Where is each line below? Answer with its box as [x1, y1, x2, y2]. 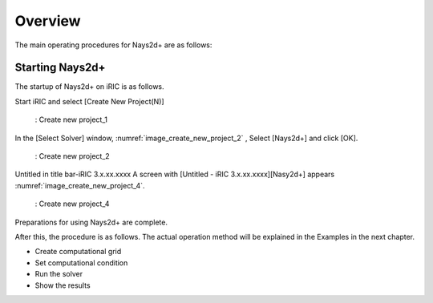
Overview [14, 12, 81, 30]
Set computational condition [34, 257, 128, 268]
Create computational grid [34, 247, 122, 257]
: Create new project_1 [34, 115, 108, 124]
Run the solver [34, 269, 83, 279]
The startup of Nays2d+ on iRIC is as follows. [14, 82, 164, 91]
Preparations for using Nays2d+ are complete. [14, 217, 168, 227]
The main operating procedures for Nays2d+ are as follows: [14, 40, 212, 50]
